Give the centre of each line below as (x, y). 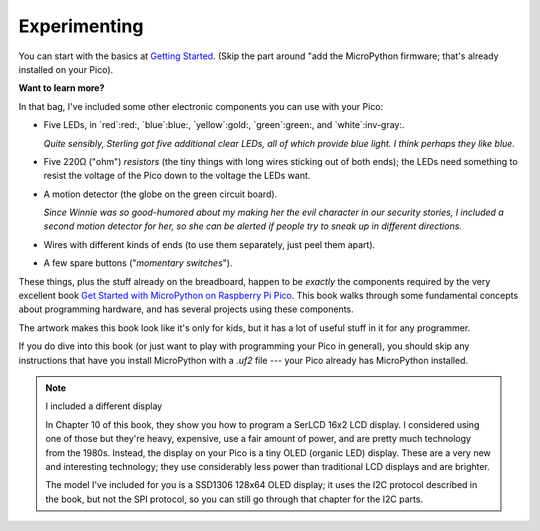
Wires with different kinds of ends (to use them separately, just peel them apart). (209, 244)
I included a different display (104, 406)
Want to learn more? (61, 88)
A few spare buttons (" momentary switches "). (138, 263)
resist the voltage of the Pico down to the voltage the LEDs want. (177, 176)
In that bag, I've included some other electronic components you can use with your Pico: (201, 106)
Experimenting (81, 26)
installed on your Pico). (66, 69)
